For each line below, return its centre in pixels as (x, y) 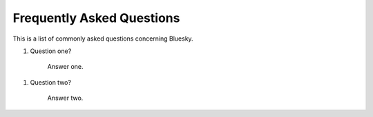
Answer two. (65, 98)
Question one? (51, 51)
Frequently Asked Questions (96, 18)
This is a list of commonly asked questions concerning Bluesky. (103, 39)
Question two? (51, 82)
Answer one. (65, 67)
